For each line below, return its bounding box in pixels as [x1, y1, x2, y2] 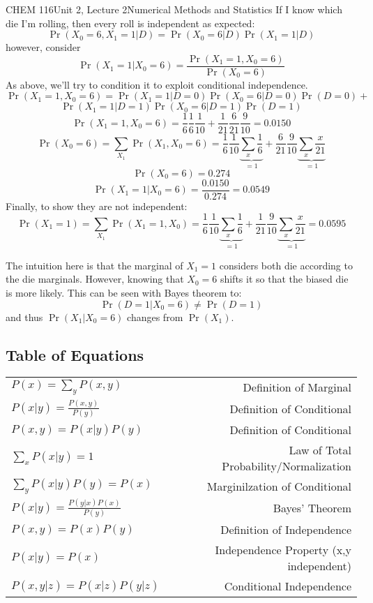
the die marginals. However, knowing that [6, 271, 184, 286]
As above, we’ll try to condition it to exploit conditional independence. [6, 77, 308, 91]
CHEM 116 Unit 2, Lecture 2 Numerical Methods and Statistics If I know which [6, 2, 342, 16]
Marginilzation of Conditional [206, 478, 351, 495]
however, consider [6, 40, 81, 54]
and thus [6, 309, 43, 324]
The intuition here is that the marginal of [6, 258, 183, 272]
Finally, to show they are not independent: [6, 198, 188, 213]
